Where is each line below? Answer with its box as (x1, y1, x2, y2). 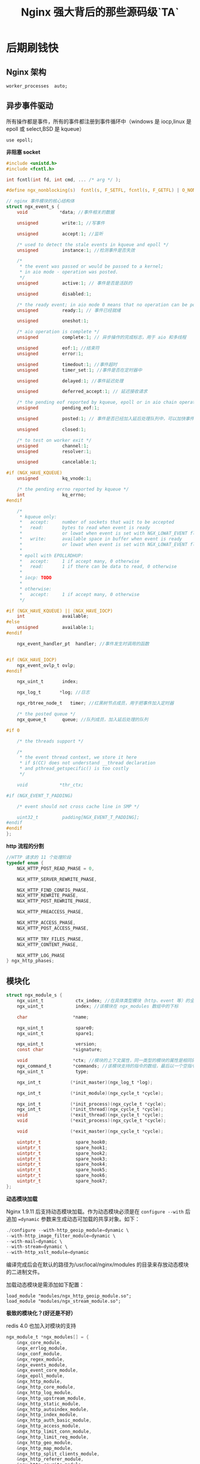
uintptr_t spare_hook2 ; (17, 1150, 108, 1156)
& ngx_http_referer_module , (17, 1456, 84, 1462)
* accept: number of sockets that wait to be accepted (19, 519, 174, 526)
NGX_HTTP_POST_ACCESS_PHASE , (17, 925, 89, 931)
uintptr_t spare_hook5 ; (17, 1167, 108, 1173)
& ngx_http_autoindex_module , (17, 1406, 89, 1413)
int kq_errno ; (17, 492, 86, 498)
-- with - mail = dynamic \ (6, 1238, 62, 1244)
